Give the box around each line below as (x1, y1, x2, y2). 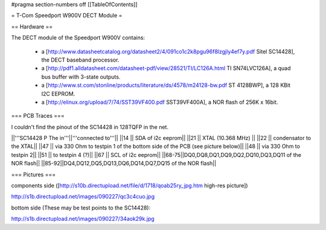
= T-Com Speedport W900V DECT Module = (11, 12, 123, 19)
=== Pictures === (11, 171, 56, 178)
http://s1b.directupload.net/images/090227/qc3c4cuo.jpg (11, 193, 155, 200)
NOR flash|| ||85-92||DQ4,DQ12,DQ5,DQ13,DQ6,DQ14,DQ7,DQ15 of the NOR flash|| (11, 160, 217, 167)
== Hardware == (11, 23, 53, 30)
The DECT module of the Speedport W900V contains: (11, 34, 145, 42)
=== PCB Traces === (11, 112, 65, 120)
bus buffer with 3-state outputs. (41, 73, 121, 80)
